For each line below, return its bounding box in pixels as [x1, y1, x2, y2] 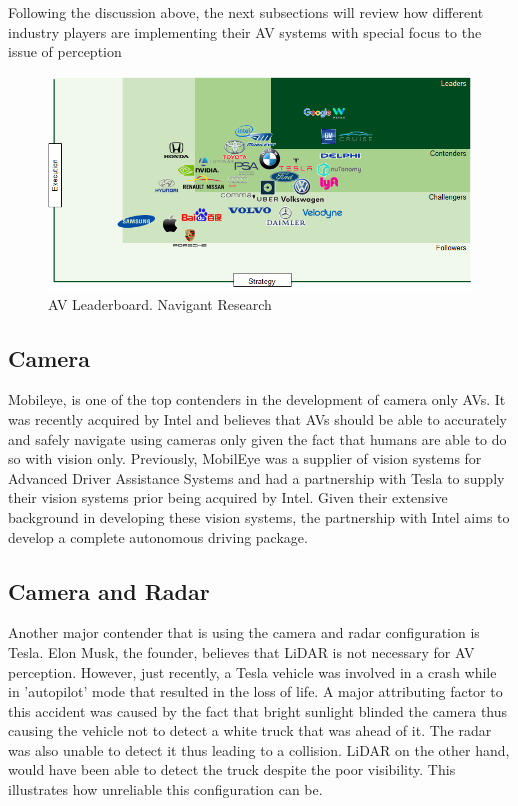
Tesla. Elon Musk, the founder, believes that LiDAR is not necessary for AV [8, 641, 475, 662]
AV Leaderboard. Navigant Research [48, 293, 272, 314]
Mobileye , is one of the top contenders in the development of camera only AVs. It [8, 389, 506, 410]
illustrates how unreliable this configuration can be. [8, 779, 323, 800]
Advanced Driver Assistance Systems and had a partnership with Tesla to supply [8, 467, 505, 488]
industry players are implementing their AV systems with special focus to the [8, 21, 482, 42]
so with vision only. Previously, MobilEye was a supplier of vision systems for [8, 448, 482, 469]
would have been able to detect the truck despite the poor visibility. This [8, 759, 456, 780]
